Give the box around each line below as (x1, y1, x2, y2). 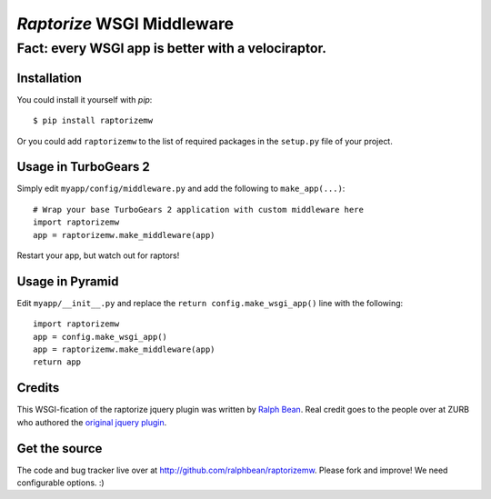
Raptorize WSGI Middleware (16, 14, 235, 34)
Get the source (16, 441, 103, 456)
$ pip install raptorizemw (33, 115, 154, 126)
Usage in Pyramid (16, 274, 119, 289)
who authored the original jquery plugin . (16, 416, 167, 427)
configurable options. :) (16, 477, 105, 488)
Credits (16, 380, 60, 395)
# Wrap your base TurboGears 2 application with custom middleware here (33, 205, 364, 215)
